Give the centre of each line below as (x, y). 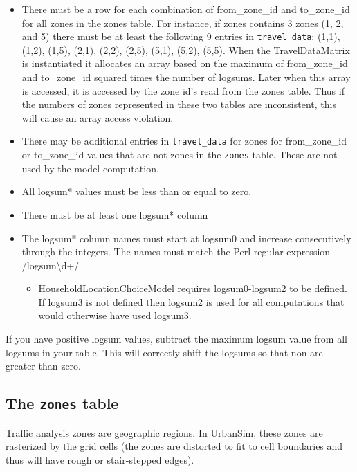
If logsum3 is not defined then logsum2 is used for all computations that (191, 301)
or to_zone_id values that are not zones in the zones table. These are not (180, 155)
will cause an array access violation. (98, 117)
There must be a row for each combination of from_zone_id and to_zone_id (186, 9)
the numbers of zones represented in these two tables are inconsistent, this (179, 104)
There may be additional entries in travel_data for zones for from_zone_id (184, 141)
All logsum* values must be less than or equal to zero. (137, 191)
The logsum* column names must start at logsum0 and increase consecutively (186, 238)
